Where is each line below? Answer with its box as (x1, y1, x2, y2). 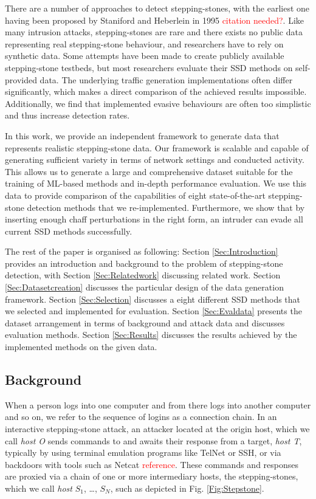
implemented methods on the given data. (5, 340, 157, 353)
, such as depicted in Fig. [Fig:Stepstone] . (110, 481, 264, 494)
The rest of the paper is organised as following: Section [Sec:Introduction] (5, 245, 278, 258)
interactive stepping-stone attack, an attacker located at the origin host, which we (5, 422, 310, 435)
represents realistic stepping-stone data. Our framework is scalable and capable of (5, 141, 309, 154)
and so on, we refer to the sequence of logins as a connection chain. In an (5, 410, 277, 423)
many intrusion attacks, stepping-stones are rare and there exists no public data (5, 26, 303, 38)
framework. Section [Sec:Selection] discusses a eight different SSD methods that (5, 292, 301, 305)
